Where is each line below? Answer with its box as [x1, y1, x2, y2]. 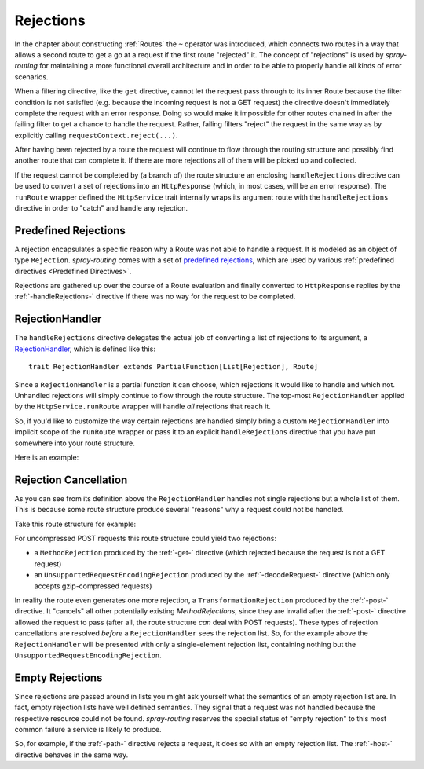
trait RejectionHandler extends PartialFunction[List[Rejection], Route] [28, 362, 319, 372]
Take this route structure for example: [14, 519, 137, 529]
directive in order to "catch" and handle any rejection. [14, 203, 188, 213]
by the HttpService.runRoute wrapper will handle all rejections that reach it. [14, 401, 271, 412]
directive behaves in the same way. [14, 750, 129, 760]
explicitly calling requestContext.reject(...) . [14, 130, 178, 140]
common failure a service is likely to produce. [14, 724, 162, 734]
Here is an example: [14, 452, 79, 462]
